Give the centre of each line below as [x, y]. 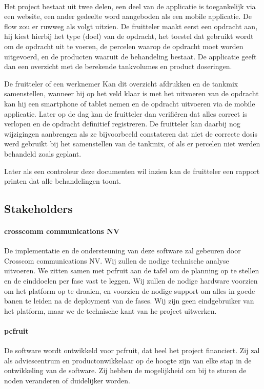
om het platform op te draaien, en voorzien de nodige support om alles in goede [130, 290]
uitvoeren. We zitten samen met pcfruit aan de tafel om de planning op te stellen [132, 271]
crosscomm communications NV [62, 231]
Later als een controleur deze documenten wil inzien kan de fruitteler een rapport [132, 171]
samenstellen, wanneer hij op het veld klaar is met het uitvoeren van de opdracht [131, 93]
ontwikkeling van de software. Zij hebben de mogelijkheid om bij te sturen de [125, 370]
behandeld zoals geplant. [43, 153]
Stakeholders [38, 209]
